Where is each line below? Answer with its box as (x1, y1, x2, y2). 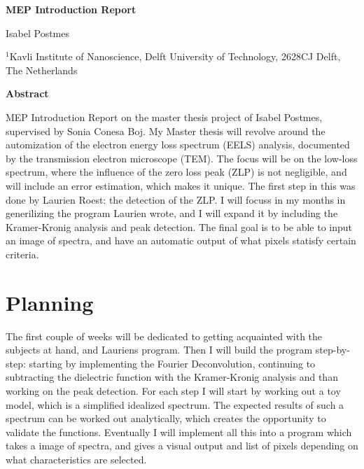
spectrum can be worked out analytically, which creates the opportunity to (6, 411, 326, 426)
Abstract (6, 86, 49, 101)
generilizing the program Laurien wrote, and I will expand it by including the (6, 206, 338, 220)
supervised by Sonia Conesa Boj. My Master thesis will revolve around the (6, 123, 325, 138)
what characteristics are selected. (6, 451, 147, 466)
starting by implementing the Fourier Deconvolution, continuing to (29, 356, 316, 370)
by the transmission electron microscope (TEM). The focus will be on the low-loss (6, 150, 358, 165)
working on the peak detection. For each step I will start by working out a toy (6, 384, 341, 398)
